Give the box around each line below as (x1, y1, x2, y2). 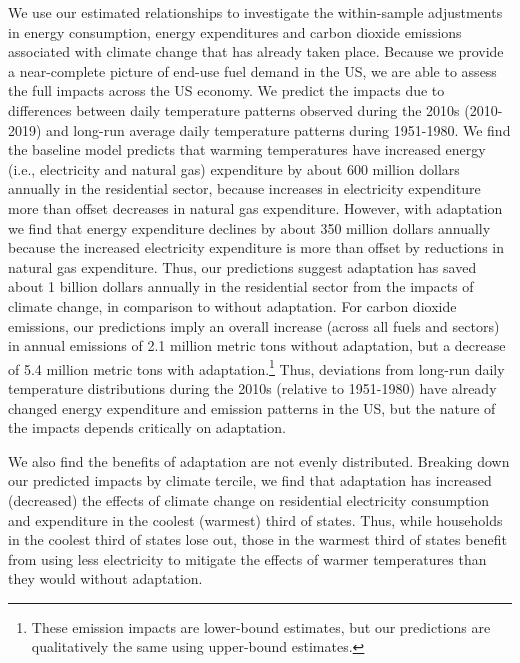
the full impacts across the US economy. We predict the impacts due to (8, 80, 445, 101)
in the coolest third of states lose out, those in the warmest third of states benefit (8, 529, 507, 550)
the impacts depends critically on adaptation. (8, 417, 286, 438)
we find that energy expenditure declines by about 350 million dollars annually (8, 217, 491, 238)
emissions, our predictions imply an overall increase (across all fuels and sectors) (8, 315, 500, 336)
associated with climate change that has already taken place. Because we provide (8, 41, 504, 62)
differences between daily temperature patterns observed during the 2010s (8, 99, 460, 120)
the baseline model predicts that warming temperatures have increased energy (8, 139, 486, 160)
